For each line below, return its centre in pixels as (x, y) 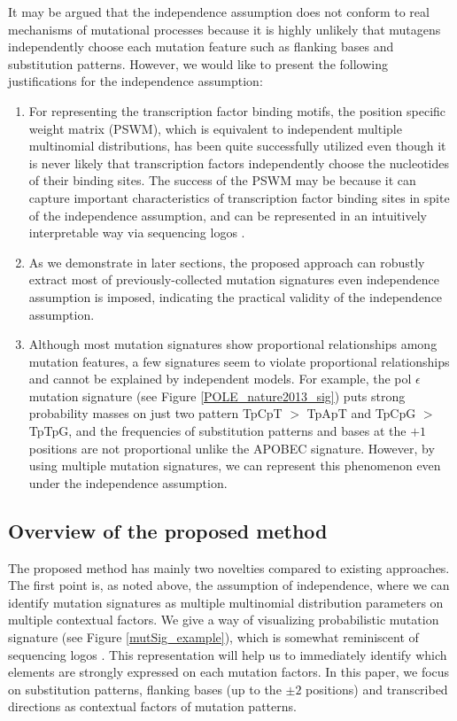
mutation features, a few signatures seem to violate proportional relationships (239, 361)
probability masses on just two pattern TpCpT (155, 413)
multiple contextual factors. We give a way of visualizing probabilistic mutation (224, 620)
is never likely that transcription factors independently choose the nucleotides (239, 163)
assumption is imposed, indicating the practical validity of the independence (236, 296)
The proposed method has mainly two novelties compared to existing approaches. (229, 567)
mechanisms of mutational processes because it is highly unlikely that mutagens (225, 29)
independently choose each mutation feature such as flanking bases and (201, 47)
